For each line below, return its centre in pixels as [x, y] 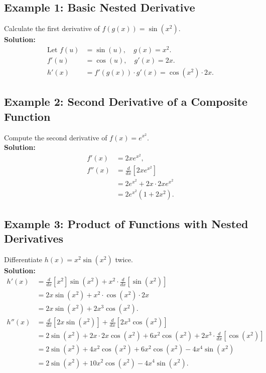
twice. [124, 259]
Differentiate [23, 259]
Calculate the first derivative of [52, 28]
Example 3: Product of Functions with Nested [126, 223]
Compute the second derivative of [56, 137]
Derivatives [34, 238]
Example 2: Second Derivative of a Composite [126, 102]
